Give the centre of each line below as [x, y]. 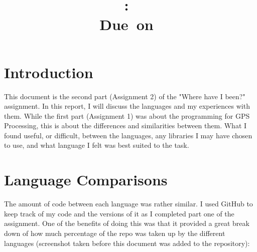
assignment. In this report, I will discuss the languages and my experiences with [127, 106]
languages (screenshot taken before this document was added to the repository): [127, 243]
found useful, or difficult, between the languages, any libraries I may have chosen [128, 135]
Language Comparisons [86, 180]
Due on [126, 24]
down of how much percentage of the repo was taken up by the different [115, 233]
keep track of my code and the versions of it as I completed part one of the [119, 213]
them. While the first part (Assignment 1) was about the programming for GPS [127, 115]
